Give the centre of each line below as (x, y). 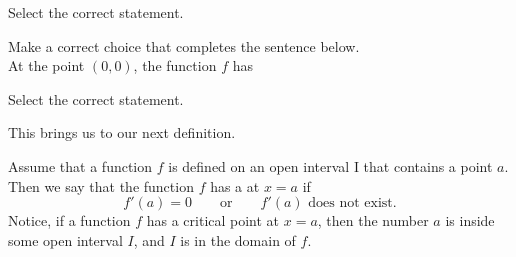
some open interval (65, 239)
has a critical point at (213, 220)
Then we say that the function (101, 185)
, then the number (373, 220)
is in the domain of (238, 239)
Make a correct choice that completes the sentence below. (184, 45)
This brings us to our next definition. (122, 132)
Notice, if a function (69, 220)
